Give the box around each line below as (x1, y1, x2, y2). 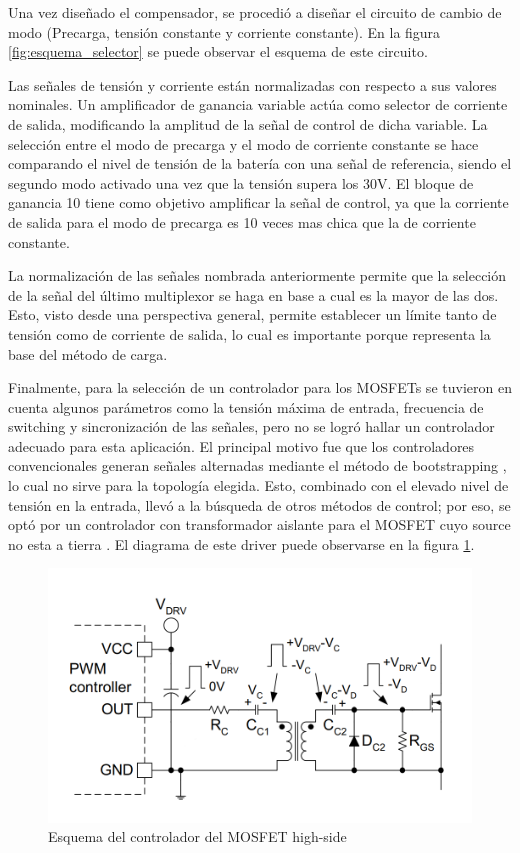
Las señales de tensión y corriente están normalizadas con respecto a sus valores (8, 74, 497, 95)
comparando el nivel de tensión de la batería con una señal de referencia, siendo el (8, 153, 512, 174)
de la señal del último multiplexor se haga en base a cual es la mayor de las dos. (8, 284, 499, 305)
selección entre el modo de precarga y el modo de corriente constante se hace (8, 133, 479, 154)
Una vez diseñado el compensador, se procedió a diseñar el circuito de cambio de (8, 2, 502, 22)
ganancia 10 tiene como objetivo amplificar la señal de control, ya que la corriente (8, 192, 509, 213)
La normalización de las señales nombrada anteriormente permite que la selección (8, 265, 507, 286)
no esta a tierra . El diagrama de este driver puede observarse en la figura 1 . (8, 533, 475, 554)
